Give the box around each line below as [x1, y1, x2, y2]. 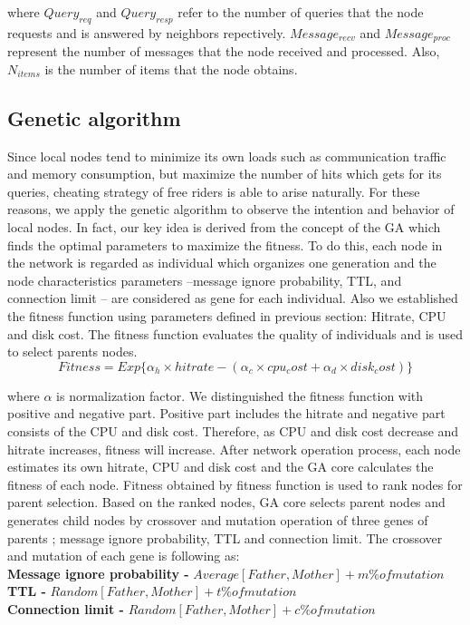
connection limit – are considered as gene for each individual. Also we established [7, 288, 458, 308]
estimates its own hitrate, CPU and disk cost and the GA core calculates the [7, 457, 434, 476]
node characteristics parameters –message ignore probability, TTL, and [7, 270, 402, 289]
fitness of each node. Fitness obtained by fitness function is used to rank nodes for [7, 474, 463, 493]
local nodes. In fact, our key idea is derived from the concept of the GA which [7, 218, 441, 237]
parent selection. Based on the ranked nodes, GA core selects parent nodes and [7, 493, 446, 512]
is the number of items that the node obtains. [44, 59, 298, 78]
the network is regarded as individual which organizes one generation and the [7, 253, 436, 272]
